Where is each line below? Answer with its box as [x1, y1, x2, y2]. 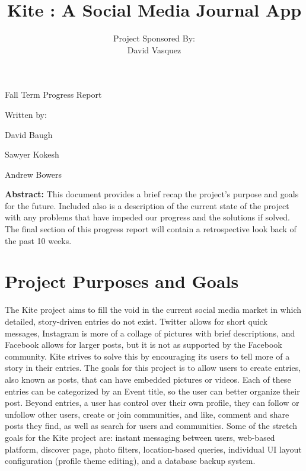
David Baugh [5, 128, 53, 140]
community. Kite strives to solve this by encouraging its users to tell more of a [5, 350, 290, 362]
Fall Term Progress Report [5, 88, 102, 101]
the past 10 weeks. [5, 234, 72, 246]
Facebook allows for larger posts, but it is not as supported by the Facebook [5, 338, 282, 351]
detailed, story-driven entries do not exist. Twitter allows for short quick [5, 315, 267, 327]
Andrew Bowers [5, 168, 62, 180]
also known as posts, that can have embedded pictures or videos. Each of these [5, 373, 291, 385]
